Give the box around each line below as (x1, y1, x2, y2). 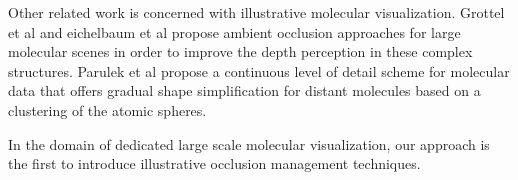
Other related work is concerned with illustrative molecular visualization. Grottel (8, 2, 505, 22)
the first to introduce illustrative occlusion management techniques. (8, 153, 421, 174)
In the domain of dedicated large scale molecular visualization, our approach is (8, 133, 490, 154)
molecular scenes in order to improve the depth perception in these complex (8, 41, 473, 62)
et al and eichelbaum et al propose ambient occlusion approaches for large (8, 21, 461, 42)
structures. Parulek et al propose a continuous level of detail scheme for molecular (8, 60, 510, 81)
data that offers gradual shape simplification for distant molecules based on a (8, 80, 481, 101)
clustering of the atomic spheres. (8, 99, 207, 120)
